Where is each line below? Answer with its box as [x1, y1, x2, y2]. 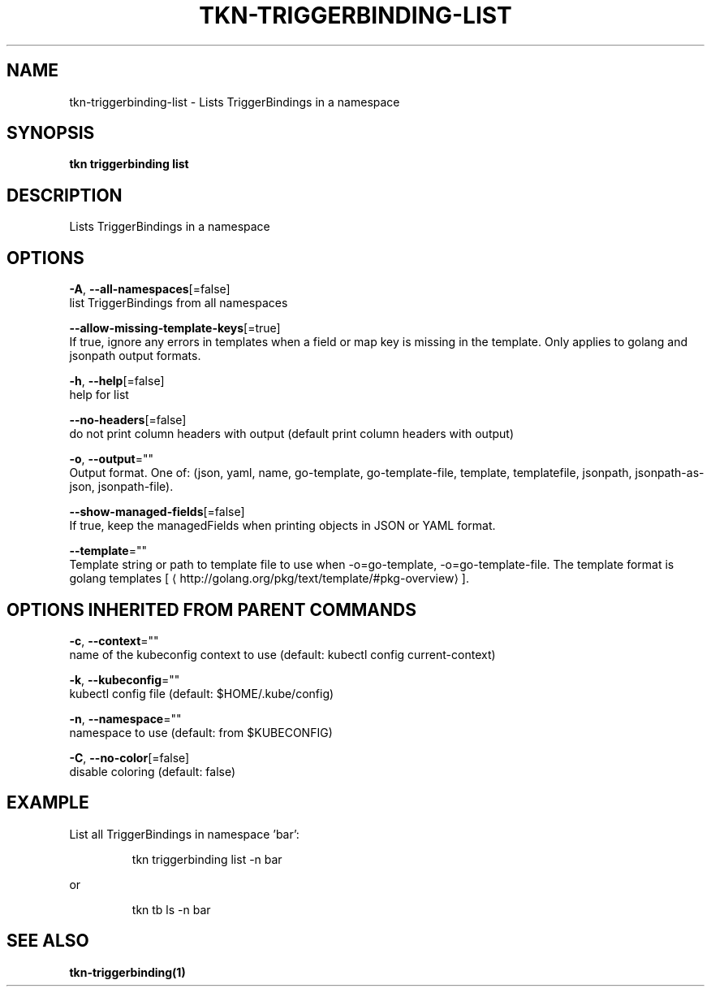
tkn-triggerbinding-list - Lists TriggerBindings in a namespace [69, 94, 400, 109]
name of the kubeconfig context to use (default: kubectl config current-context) [69, 647, 496, 661]
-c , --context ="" [69, 633, 159, 648]
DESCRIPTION [6, 184, 123, 206]
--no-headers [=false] [69, 413, 187, 427]
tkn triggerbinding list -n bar [131, 852, 282, 866]
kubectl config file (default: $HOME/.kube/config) [69, 686, 334, 700]
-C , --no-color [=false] [69, 750, 190, 765]
